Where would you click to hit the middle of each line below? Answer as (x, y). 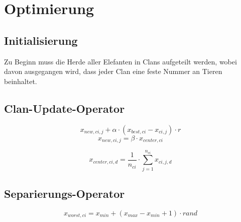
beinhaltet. (21, 81)
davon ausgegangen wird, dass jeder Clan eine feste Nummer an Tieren (113, 71)
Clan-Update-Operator (65, 108)
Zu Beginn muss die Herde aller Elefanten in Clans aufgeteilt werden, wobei (120, 61)
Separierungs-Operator (65, 194)
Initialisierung (41, 40)
